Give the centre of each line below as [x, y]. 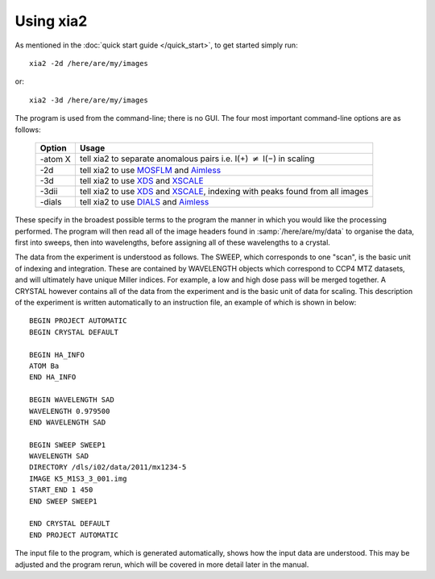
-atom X [56, 159]
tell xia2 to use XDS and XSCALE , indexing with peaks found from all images [224, 192]
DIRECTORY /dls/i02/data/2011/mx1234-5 [108, 467]
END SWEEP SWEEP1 [63, 501]
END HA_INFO [53, 377]
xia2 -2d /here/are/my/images [89, 63]
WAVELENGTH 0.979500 [70, 411]
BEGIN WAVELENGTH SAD [72, 400]
